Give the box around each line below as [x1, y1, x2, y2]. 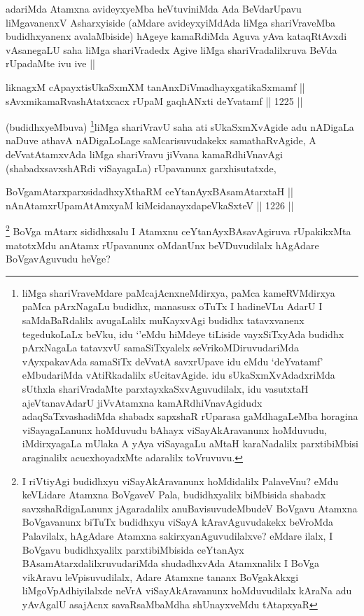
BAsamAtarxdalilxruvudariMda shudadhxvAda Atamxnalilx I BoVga [22, 556, 320, 570]
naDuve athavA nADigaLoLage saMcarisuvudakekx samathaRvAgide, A [6, 133, 316, 148]
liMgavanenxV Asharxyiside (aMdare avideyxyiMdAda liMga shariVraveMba [6, 15, 336, 29]
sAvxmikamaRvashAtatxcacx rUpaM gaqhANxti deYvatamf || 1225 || [6, 93, 303, 108]
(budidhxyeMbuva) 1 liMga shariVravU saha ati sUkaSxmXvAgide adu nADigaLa [6, 118, 354, 134]
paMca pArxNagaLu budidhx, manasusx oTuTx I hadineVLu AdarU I [22, 299, 323, 314]
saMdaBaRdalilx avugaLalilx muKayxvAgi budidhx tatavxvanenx [22, 313, 304, 327]
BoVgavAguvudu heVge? [6, 251, 111, 266]
